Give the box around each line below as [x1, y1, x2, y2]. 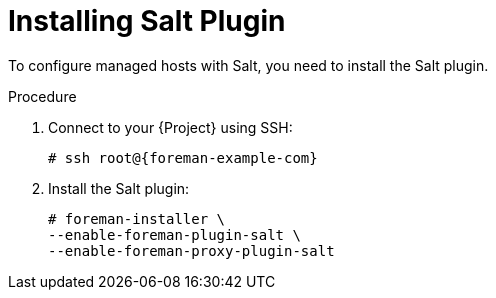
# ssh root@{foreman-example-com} [48, 149, 318, 166]
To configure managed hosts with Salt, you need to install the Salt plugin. [8, 56, 489, 74]
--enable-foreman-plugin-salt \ [48, 226, 301, 243]
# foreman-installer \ [48, 210, 226, 227]
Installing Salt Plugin [8, 4, 286, 38]
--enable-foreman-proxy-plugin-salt [48, 242, 335, 259]
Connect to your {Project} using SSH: [48, 118, 293, 136]
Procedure [8, 87, 77, 105]
